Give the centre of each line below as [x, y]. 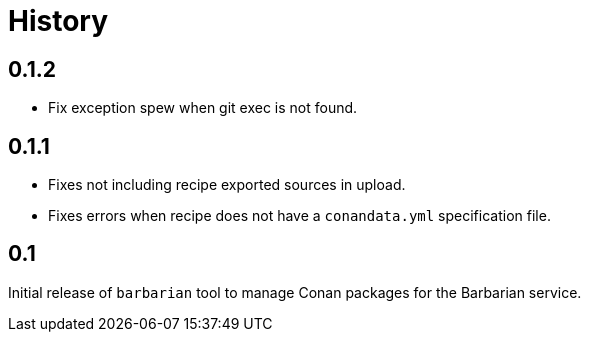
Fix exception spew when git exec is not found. [203, 108]
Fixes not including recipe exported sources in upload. [227, 185]
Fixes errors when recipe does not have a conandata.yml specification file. [299, 216]
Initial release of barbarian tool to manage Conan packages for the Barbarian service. [295, 292]
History [58, 21]
